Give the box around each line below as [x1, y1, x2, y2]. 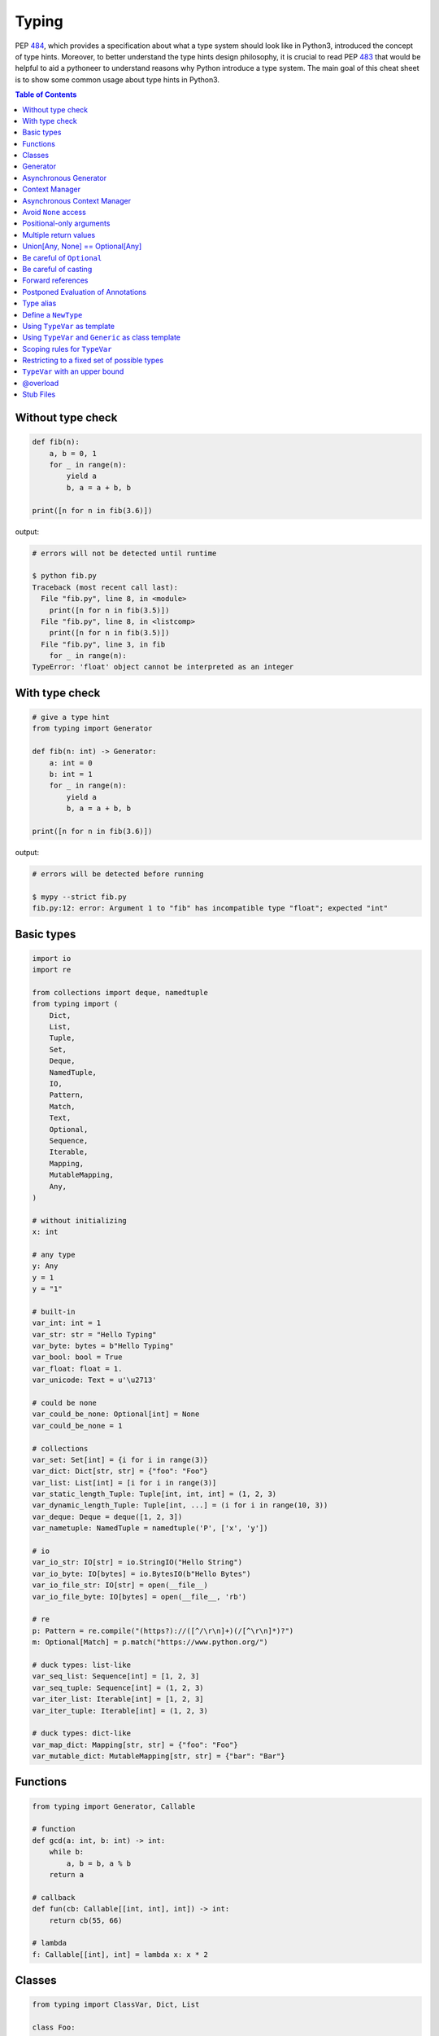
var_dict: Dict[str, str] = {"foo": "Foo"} [32, 1467, 209, 1476]
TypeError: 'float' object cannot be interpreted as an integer [32, 662, 294, 672]
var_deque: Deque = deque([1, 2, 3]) [32, 1512, 183, 1521]
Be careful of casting [22, 264, 93, 274]
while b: [49, 1847, 85, 1857]
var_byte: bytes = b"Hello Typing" [32, 1341, 174, 1350]
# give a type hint [32, 713, 110, 722]
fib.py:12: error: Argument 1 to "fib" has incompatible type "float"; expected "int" [32, 904, 389, 913]
